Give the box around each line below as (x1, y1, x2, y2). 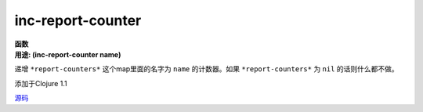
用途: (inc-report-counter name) (14, 49, 121, 59)
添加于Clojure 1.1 (14, 78, 68, 88)
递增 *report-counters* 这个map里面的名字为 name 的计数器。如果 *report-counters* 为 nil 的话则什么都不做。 (14, 64, 399, 74)
